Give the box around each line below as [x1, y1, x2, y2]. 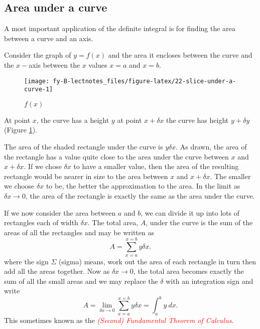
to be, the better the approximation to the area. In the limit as [46, 181, 240, 191]
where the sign [4, 256, 49, 266]
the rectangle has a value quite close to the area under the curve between [4, 151, 229, 161]
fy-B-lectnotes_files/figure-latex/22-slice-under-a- [53, 77, 236, 85]
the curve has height [166, 114, 229, 125]
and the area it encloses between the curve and [108, 50, 252, 60]
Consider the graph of [4, 50, 71, 60]
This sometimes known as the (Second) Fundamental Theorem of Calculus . [4, 315, 234, 325]
